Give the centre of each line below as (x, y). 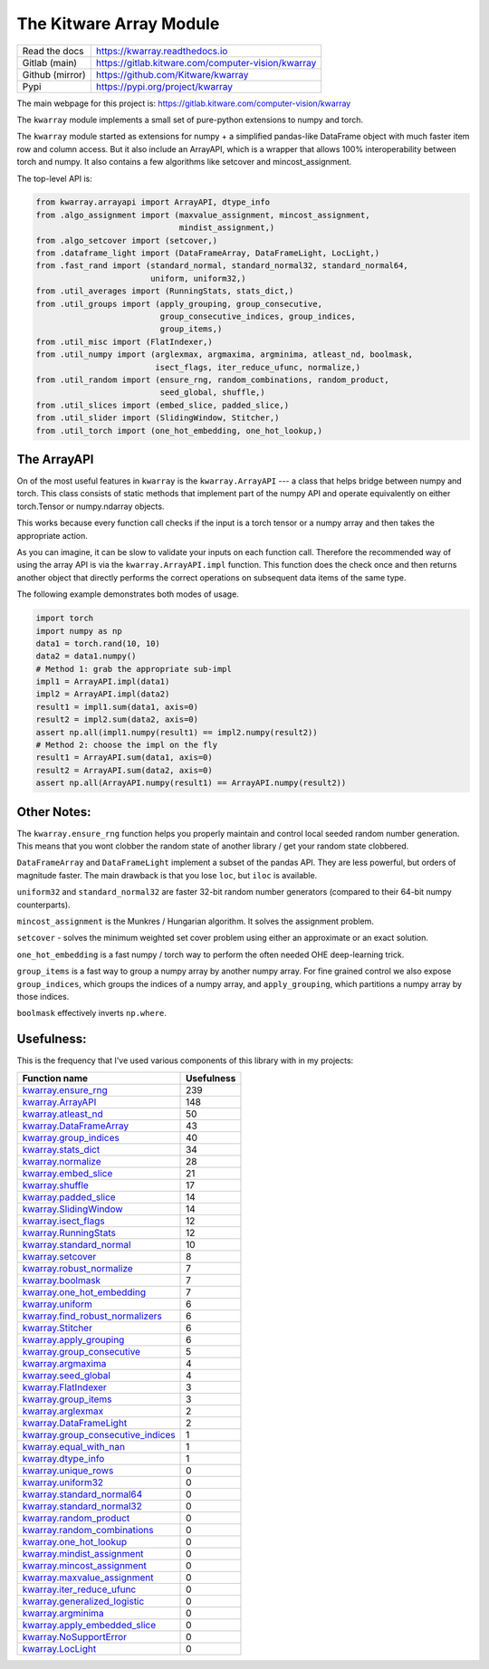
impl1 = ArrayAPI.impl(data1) (103, 682)
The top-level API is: (54, 178)
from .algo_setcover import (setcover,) (126, 240)
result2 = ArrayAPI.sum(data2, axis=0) (124, 770)
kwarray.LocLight (59, 1648)
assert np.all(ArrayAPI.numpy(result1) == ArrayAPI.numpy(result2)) (191, 783)
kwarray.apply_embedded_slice (89, 1625)
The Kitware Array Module (118, 24)
